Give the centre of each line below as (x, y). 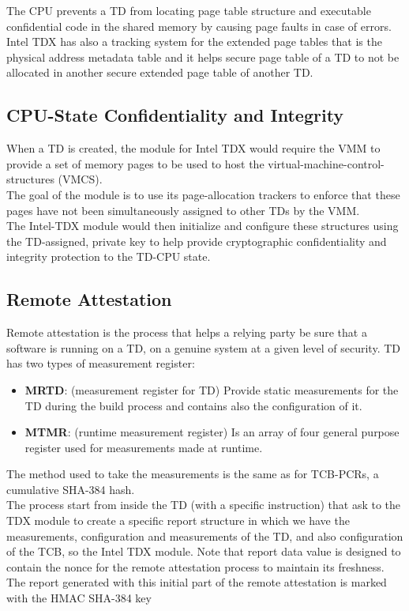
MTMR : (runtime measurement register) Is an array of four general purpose (212, 432)
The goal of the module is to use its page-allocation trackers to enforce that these (203, 194)
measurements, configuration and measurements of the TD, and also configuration (205, 536)
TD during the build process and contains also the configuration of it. (193, 405)
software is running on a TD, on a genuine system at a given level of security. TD (204, 347)
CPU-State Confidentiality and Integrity (175, 115)
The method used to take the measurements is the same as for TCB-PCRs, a (193, 474)
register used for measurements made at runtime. (144, 447)
